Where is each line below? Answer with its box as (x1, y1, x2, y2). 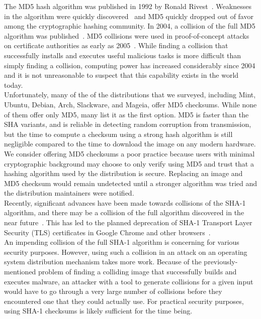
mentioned (4, 266, 36, 277)
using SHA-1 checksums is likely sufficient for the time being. (4, 305, 193, 316)
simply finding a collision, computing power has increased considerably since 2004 (4, 60, 255, 70)
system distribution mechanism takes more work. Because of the (4, 256, 202, 267)
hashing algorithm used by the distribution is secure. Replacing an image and (4, 168, 243, 179)
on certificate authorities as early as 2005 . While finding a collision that (4, 40, 228, 51)
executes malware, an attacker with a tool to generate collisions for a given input (4, 276, 253, 286)
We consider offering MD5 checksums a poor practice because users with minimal (4, 148, 255, 158)
